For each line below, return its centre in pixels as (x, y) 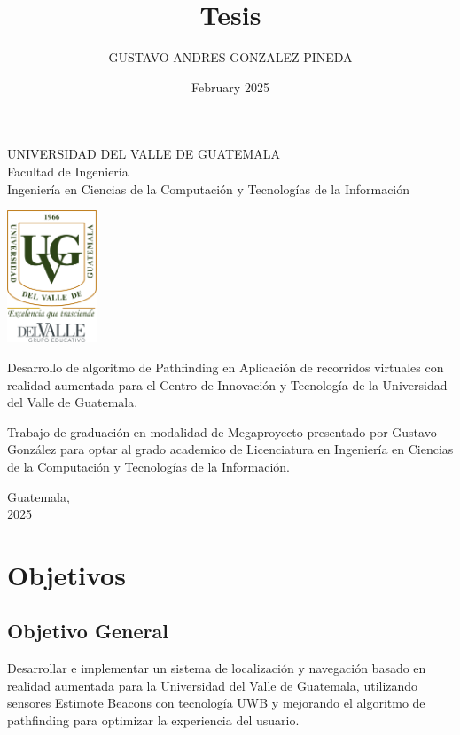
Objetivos (66, 574)
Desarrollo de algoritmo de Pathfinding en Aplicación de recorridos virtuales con (226, 367)
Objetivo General (88, 631)
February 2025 (230, 86)
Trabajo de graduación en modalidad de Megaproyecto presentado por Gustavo (222, 431)
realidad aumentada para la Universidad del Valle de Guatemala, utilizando (213, 685)
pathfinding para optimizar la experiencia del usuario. (153, 720)
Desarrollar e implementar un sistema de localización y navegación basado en (217, 668)
